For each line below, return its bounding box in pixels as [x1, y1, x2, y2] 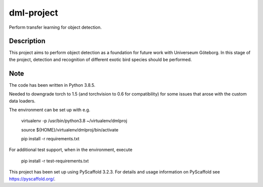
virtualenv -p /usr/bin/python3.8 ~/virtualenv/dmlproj [21, 118, 128, 124]
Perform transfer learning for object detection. [9, 24, 102, 30]
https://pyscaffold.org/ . [9, 176, 56, 182]
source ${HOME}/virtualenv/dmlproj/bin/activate [21, 127, 119, 132]
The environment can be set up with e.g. [9, 107, 91, 112]
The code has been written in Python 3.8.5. [9, 82, 95, 88]
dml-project [9, 7, 58, 18]
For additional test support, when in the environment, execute [9, 147, 132, 153]
